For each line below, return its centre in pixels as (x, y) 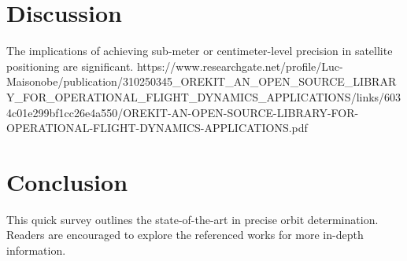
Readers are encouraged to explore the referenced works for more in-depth (185, 235)
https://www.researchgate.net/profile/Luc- (240, 66)
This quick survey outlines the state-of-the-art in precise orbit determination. (192, 219)
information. (36, 250)
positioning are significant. (70, 66)
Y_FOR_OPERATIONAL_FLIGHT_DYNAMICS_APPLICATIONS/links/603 (204, 96)
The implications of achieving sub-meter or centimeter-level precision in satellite (200, 51)
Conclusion (67, 181)
